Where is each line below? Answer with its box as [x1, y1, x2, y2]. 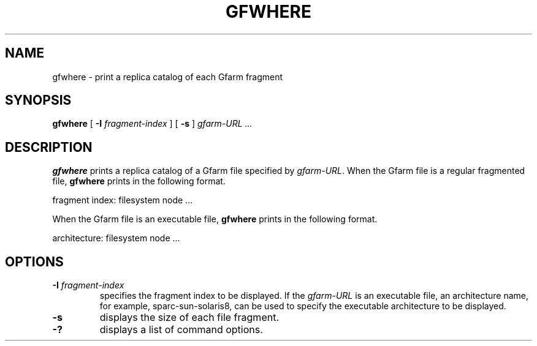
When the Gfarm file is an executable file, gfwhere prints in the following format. [52, 214, 378, 225]
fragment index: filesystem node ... [52, 195, 193, 206]
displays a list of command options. [99, 323, 263, 336]
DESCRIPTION [5, 139, 93, 155]
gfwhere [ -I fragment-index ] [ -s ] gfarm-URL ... [52, 118, 253, 129]
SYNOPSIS [5, 92, 72, 108]
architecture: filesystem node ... [52, 233, 180, 244]
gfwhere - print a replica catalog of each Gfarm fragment [52, 71, 283, 82]
